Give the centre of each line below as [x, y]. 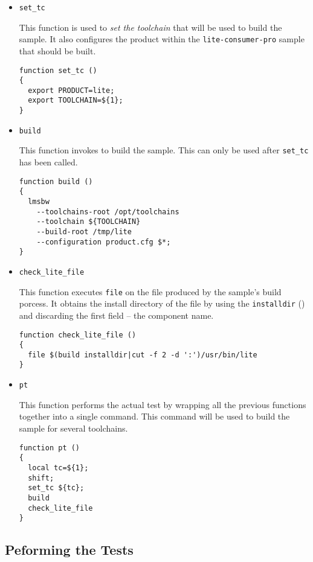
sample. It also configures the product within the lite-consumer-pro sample [162, 39]
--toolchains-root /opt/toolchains [108, 212]
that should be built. [57, 50]
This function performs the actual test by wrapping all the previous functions [163, 404]
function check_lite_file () [78, 335]
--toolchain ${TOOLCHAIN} [89, 222]
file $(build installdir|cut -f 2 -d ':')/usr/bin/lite [143, 355]
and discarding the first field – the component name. [116, 315]
